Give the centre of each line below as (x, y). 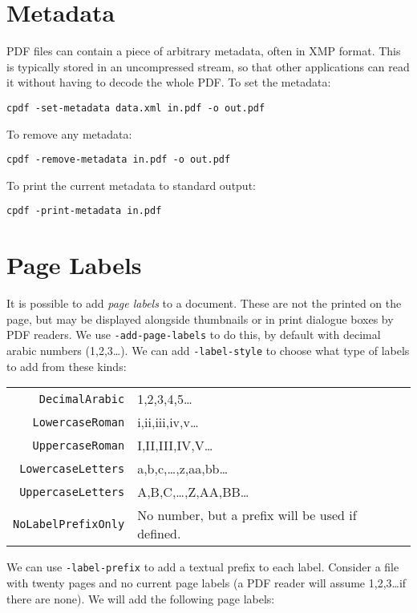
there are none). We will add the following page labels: (141, 598)
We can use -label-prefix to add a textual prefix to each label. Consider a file (203, 567)
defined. (159, 534)
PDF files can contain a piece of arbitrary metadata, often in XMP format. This (204, 51)
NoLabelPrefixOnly (69, 524)
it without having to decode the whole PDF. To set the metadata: (169, 82)
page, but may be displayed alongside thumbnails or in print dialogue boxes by (200, 319)
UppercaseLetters (72, 492)
